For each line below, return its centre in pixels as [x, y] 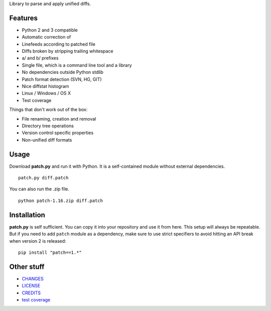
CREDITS [31, 293]
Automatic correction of [46, 37]
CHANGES [33, 278]
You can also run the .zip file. [39, 189]
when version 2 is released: [38, 241]
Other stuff [27, 267]
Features [23, 18]
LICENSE [31, 286]
